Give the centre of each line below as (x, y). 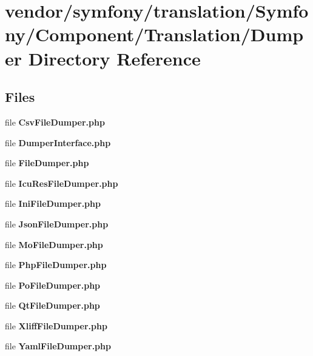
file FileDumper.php (47, 163)
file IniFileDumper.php (53, 203)
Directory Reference (114, 58)
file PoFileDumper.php (53, 285)
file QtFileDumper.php (52, 305)
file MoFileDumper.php (54, 244)
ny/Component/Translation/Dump (154, 34)
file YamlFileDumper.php (58, 346)
